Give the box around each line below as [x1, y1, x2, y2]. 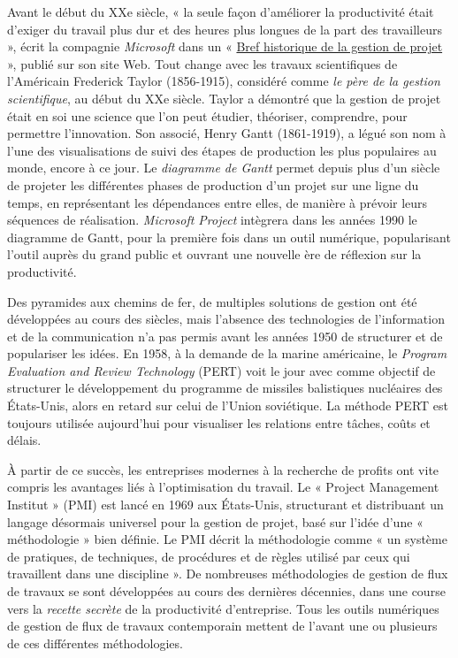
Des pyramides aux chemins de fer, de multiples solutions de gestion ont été [7, 292, 417, 310]
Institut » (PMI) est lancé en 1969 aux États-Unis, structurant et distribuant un [7, 495, 444, 514]
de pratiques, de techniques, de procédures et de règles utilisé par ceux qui [7, 547, 410, 565]
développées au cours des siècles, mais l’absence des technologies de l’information [7, 310, 445, 328]
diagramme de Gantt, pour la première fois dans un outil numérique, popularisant [7, 227, 451, 246]
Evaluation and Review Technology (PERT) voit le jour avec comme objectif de [7, 361, 436, 379]
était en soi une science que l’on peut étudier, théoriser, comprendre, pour [7, 106, 408, 125]
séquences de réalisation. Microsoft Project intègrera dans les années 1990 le [7, 210, 417, 229]
